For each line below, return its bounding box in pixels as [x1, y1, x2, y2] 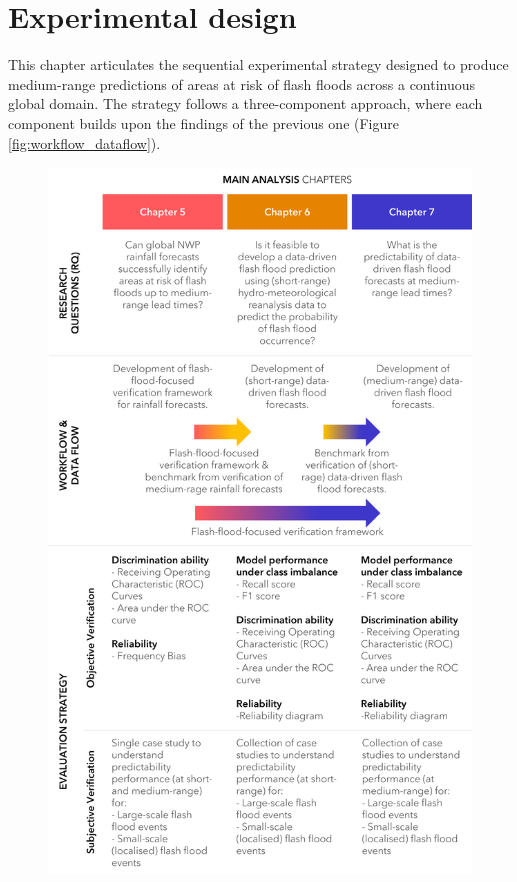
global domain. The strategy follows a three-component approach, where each [8, 93, 483, 114]
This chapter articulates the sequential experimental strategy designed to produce [8, 54, 509, 75]
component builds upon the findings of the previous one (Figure [8, 112, 400, 133]
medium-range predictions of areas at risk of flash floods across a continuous [8, 73, 476, 94]
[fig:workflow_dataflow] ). [8, 132, 161, 153]
